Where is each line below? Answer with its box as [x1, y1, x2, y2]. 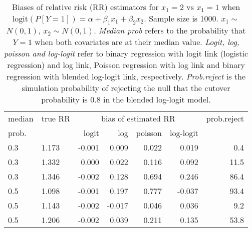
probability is [41, 93, 88, 105]
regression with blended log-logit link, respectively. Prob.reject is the [7, 70, 245, 82]
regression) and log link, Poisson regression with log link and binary [7, 59, 245, 71]
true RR [41, 112, 71, 124]
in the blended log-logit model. [103, 93, 211, 105]
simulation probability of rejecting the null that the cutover [22, 82, 230, 94]
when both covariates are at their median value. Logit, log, [35, 36, 239, 48]
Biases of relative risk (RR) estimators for [12, 1, 159, 12]
